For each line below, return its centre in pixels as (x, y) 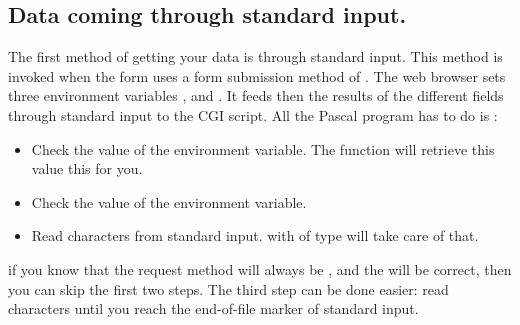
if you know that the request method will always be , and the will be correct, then (260, 268)
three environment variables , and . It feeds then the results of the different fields (256, 95)
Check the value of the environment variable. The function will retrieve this (263, 148)
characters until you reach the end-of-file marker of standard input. (213, 308)
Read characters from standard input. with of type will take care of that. (255, 235)
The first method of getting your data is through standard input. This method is (255, 56)
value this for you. (87, 168)
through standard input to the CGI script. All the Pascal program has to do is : (253, 114)
